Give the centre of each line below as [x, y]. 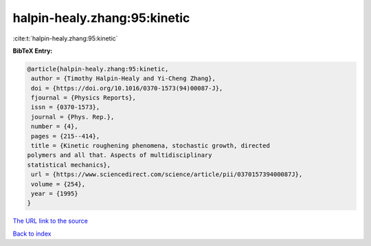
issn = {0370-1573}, [66, 107]
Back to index [32, 234]
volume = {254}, [58, 184]
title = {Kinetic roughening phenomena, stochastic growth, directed [151, 146]
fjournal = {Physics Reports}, [84, 98]
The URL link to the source [50, 221]
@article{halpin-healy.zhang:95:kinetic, [98, 69]
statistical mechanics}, [69, 165]
